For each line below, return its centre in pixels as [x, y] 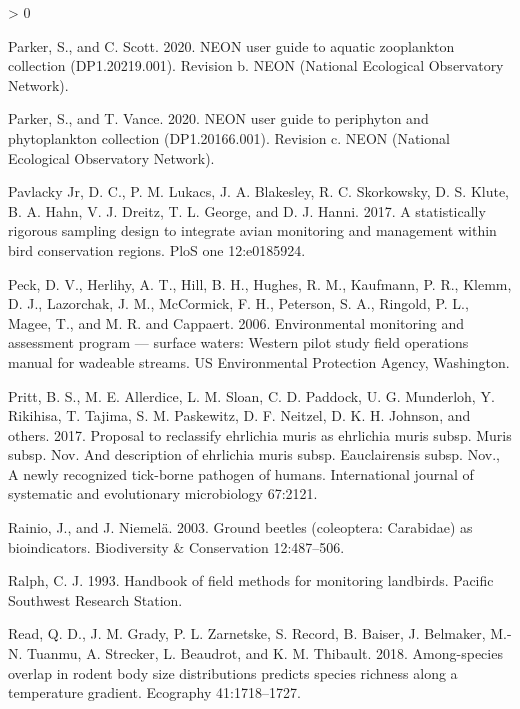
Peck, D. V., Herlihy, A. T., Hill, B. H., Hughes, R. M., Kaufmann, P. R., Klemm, [260, 283]
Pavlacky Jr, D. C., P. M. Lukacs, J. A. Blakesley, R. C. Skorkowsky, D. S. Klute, [259, 191]
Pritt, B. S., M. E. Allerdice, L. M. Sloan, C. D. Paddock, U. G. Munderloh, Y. [251, 395]
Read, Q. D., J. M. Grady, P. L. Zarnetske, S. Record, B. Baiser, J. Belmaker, [247, 633]
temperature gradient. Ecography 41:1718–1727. [154, 692]
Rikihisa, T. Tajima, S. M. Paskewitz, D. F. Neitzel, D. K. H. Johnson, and [239, 415]
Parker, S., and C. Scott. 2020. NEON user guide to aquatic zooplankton [231, 45]
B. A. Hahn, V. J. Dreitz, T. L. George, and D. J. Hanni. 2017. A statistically [247, 210]
